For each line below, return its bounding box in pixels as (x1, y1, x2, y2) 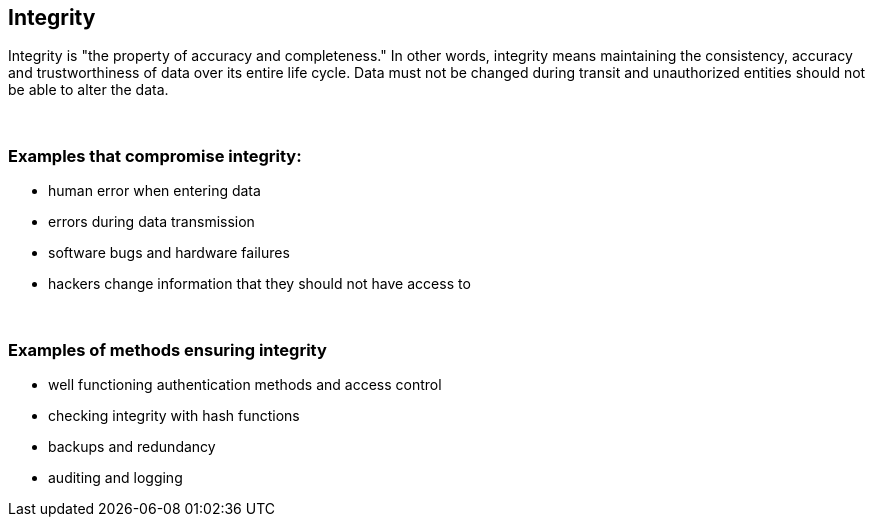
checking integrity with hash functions (48, 406, 300, 424)
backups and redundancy (48, 437, 216, 455)
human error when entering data (48, 182, 261, 200)
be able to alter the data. (8, 81, 169, 99)
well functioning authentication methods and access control (48, 375, 442, 393)
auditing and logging (48, 468, 183, 486)
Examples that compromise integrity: (8, 145, 302, 166)
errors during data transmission (48, 213, 255, 231)
